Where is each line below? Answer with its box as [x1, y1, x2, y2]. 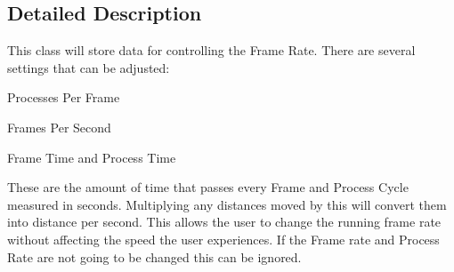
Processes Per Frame [7, 88, 120, 107]
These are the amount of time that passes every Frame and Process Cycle [7, 178, 409, 196]
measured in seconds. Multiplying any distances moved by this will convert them [7, 195, 447, 213]
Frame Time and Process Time [7, 148, 176, 166]
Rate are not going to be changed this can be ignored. [7, 247, 302, 266]
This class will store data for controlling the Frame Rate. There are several [7, 41, 416, 60]
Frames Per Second [7, 117, 111, 136]
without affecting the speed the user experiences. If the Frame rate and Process [7, 229, 440, 248]
